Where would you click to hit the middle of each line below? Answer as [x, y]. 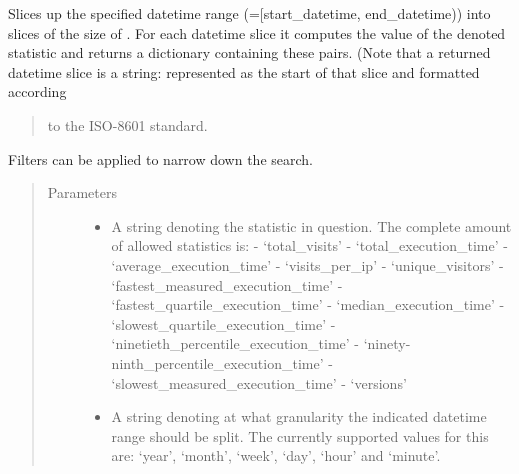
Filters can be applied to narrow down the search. [161, 158]
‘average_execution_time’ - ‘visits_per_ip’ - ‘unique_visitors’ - [307, 264]
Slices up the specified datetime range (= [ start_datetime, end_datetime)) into [249, 13]
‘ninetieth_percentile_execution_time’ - [235, 343]
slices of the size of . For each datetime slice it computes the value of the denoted [257, 32]
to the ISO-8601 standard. [127, 124]
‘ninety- [387, 343]
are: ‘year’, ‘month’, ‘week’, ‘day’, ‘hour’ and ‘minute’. [276, 455]
